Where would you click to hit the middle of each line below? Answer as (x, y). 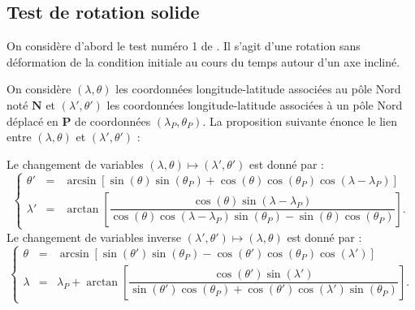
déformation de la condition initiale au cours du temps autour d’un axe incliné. (203, 61)
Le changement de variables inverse (94, 237)
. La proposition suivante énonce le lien (300, 121)
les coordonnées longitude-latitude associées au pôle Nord (258, 89)
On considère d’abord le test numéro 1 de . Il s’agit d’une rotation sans (184, 46)
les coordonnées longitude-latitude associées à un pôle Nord (255, 104)
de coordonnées (113, 121)
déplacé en (32, 121)
